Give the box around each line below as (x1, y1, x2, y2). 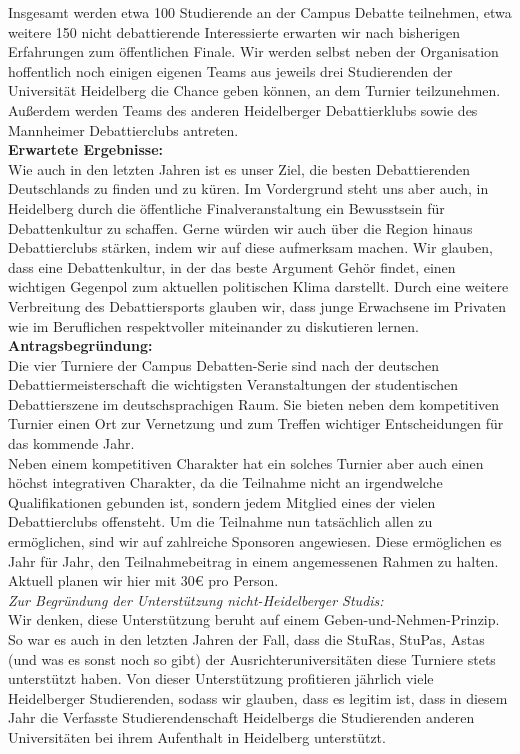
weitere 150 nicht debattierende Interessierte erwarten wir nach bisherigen (8, 21, 461, 42)
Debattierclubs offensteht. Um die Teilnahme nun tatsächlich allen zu (8, 511, 433, 532)
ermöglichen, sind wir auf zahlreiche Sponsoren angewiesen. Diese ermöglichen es (8, 531, 502, 552)
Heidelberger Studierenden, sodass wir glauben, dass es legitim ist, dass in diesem (8, 687, 508, 708)
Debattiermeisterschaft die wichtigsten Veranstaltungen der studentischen (8, 374, 458, 395)
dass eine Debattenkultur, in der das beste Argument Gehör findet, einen (8, 256, 456, 277)
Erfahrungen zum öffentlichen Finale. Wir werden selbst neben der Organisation (8, 41, 499, 62)
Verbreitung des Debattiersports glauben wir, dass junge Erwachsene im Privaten (8, 295, 506, 316)
